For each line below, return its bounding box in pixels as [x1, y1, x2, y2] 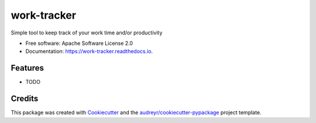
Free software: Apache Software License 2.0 [25, 40, 133, 47]
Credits [11, 94, 39, 104]
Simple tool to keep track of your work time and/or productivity [11, 29, 163, 36]
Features [11, 63, 44, 73]
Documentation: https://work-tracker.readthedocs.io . [25, 48, 153, 55]
